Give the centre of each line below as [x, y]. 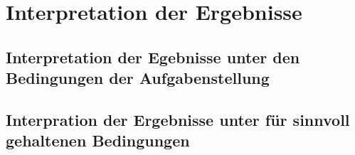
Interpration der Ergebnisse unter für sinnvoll [178, 119]
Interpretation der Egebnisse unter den [153, 57]
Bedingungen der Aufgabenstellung [138, 78]
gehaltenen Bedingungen [98, 140]
